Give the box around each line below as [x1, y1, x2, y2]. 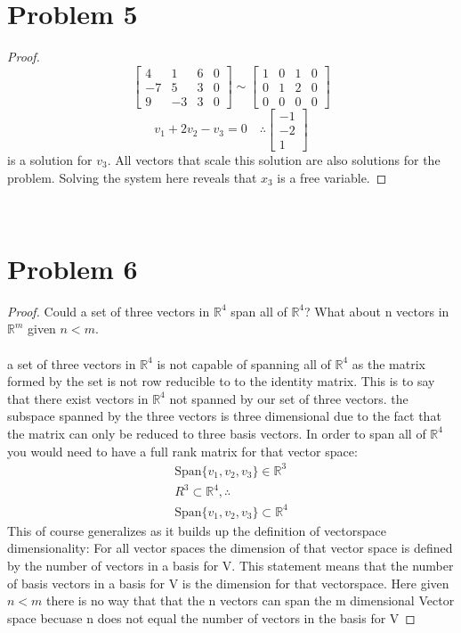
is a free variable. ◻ [277, 168, 387, 186]
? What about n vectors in [304, 301, 449, 320]
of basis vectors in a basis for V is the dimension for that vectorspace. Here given [7, 573, 449, 592]
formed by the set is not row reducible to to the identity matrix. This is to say [7, 372, 435, 390]
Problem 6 [7, 250, 138, 286]
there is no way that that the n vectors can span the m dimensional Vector [46, 591, 455, 610]
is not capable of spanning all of [157, 354, 331, 373]
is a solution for [7, 150, 93, 169]
